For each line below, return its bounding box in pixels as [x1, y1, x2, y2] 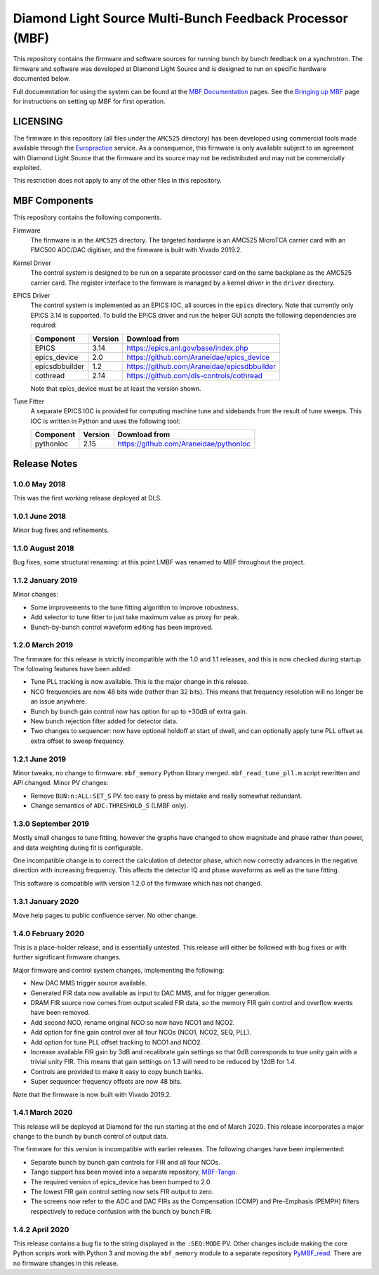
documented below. [13, 75, 70, 83]
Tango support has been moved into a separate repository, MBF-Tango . [30, 1167, 238, 1177]
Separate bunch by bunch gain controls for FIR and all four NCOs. [30, 1158, 220, 1166]
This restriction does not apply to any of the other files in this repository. [13, 176, 222, 185]
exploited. [13, 163, 42, 171]
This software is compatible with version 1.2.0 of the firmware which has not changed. [13, 879, 262, 887]
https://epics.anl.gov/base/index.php [126, 343, 248, 353]
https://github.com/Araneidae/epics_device [126, 352, 270, 362]
